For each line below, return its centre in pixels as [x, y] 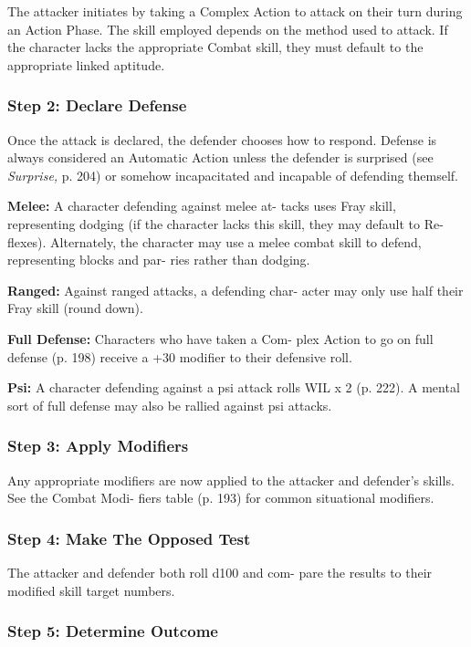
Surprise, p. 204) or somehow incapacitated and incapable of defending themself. [233, 175]
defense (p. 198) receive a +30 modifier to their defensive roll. [180, 356]
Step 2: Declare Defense [97, 105]
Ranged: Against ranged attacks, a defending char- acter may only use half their [235, 290]
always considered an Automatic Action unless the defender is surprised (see [220, 157]
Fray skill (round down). [75, 308]
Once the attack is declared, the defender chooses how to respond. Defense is [222, 139]
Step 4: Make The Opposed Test [129, 538]
